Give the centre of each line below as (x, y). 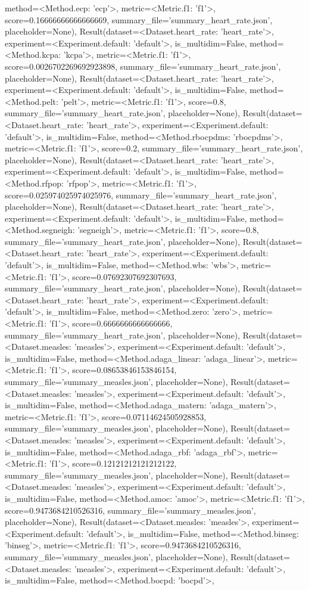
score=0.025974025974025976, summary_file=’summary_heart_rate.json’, (141, 195)
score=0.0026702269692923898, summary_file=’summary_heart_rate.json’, (143, 66)
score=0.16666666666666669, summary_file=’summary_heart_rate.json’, (139, 19)
